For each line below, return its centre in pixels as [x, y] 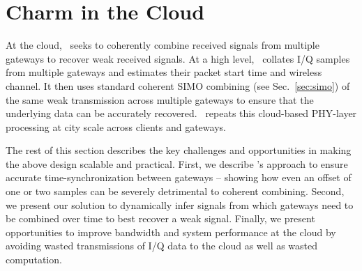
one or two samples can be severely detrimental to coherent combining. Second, [175, 191]
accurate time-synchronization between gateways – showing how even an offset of [179, 177]
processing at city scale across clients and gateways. [116, 126]
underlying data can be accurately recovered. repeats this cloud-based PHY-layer [181, 113]
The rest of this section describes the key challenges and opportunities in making [179, 150]
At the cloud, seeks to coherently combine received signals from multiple [163, 45]
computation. [34, 260]
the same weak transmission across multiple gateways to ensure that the [160, 99]
